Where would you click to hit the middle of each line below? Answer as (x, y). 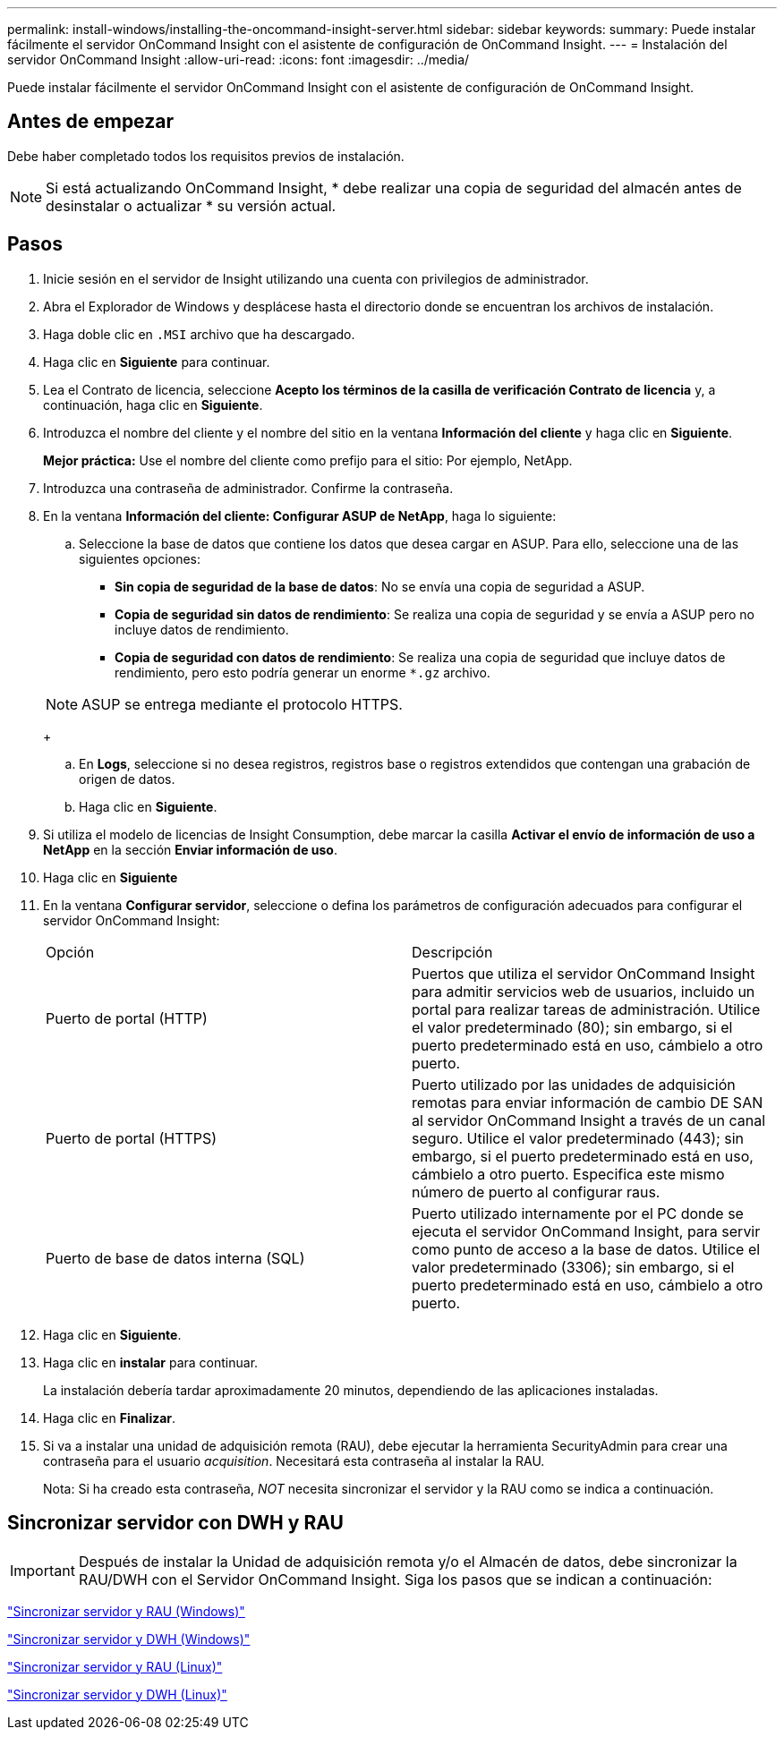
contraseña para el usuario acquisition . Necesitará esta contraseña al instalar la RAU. (294, 1460)
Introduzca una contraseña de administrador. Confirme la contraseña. (248, 488)
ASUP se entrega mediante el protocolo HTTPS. (242, 704)
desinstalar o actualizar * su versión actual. (191, 205)
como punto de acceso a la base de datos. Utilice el (586, 1249)
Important (43, 1570)
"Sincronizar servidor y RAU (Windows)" (126, 1611)
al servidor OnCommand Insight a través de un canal (589, 1120)
